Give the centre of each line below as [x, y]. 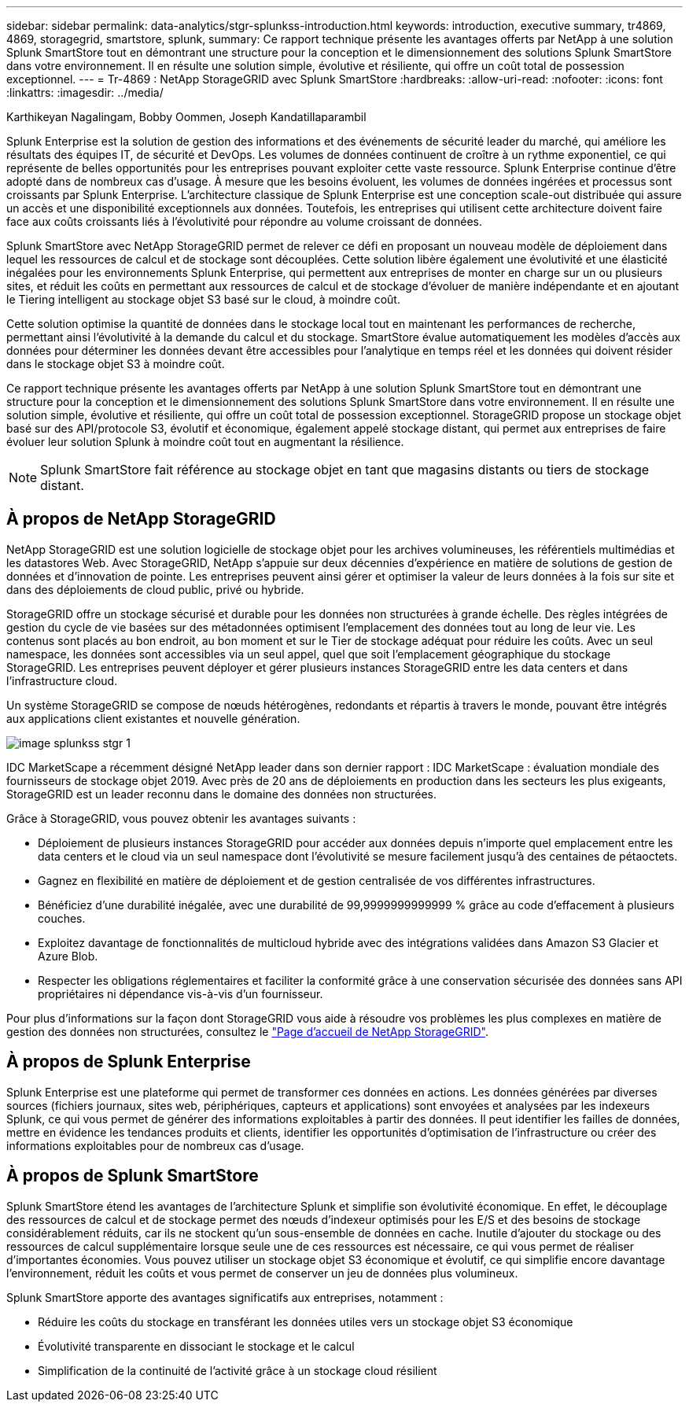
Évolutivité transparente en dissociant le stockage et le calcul [196, 1346]
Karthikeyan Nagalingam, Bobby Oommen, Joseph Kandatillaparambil [186, 117]
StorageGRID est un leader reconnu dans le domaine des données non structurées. [221, 794]
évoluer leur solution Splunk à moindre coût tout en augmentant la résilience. [205, 442]
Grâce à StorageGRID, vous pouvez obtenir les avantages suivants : [181, 818]
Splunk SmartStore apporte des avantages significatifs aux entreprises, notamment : [225, 1297]
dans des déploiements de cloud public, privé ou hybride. [155, 589]
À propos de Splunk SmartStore [133, 1176]
